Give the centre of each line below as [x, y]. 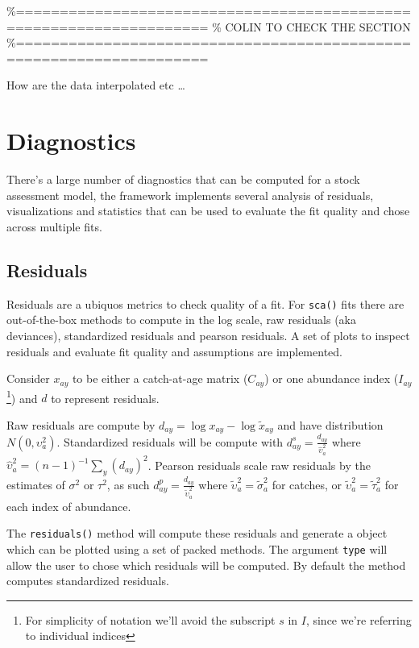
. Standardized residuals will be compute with [170, 441]
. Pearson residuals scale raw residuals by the [259, 465]
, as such [128, 484]
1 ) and [22, 397]
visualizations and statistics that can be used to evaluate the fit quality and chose [208, 211]
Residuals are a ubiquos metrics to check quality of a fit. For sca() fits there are [205, 303]
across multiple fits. [54, 226]
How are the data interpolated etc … [96, 85]
